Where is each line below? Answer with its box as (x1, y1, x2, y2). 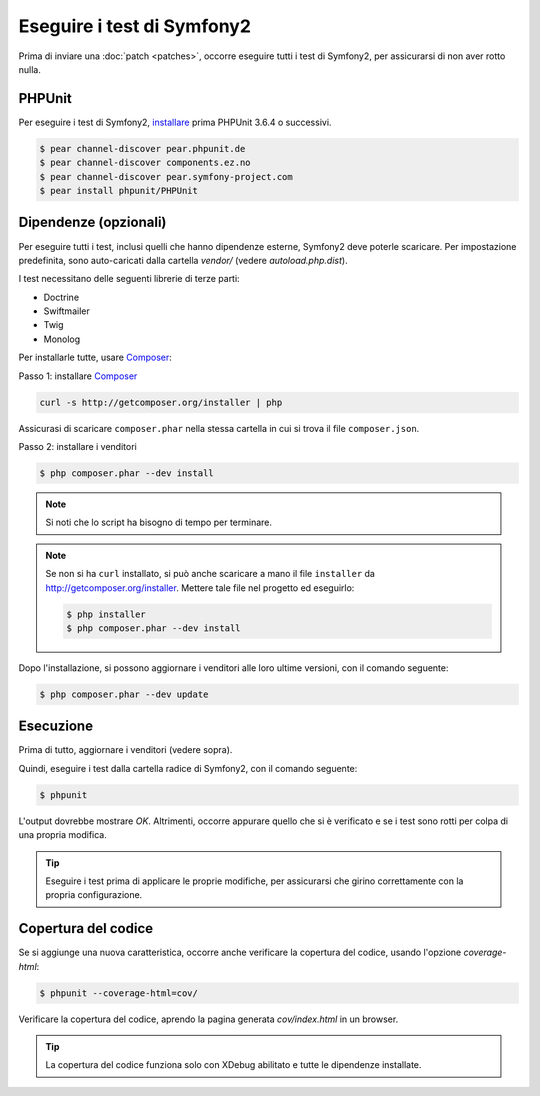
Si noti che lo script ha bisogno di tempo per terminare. (45, 516, 273, 529)
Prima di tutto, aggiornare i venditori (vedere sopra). (18, 744, 233, 756)
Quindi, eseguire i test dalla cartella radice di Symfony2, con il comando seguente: (18, 762, 358, 774)
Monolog (43, 333, 81, 345)
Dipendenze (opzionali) (18, 214, 167, 231)
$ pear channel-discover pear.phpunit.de (39, 143, 246, 154)
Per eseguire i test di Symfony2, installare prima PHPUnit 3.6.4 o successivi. (18, 116, 332, 128)
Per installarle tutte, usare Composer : (18, 351, 172, 364)
